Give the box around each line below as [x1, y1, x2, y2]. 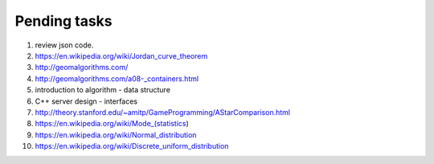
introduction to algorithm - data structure [35, 85, 170, 95]
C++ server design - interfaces [35, 96, 138, 106]
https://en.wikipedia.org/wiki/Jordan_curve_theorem [35, 51, 208, 60]
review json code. [35, 40, 94, 50]
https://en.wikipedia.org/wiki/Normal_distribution [35, 129, 197, 140]
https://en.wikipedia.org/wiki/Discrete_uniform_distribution [35, 141, 229, 151]
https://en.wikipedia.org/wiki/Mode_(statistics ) [35, 119, 189, 129]
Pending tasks [14, 12, 113, 30]
